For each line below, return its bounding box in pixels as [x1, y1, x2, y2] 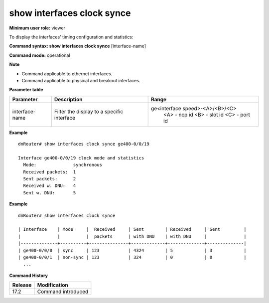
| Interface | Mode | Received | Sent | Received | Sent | [18, 227, 247, 232]
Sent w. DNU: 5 [23, 190, 76, 195]
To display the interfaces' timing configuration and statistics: [9, 34, 134, 40]
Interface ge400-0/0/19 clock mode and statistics [18, 155, 144, 160]
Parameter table [9, 87, 43, 93]
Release [12, 282, 32, 289]
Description [54, 96, 83, 103]
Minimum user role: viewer [9, 25, 66, 31]
